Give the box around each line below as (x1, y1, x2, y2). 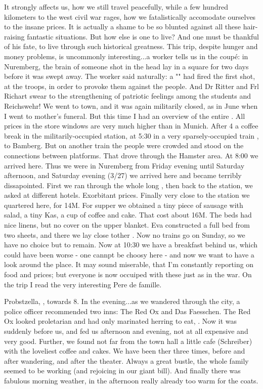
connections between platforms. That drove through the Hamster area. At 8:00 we (4, 150, 258, 160)
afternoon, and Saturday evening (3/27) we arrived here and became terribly (4, 170, 242, 181)
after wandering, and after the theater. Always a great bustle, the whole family (4, 355, 249, 366)
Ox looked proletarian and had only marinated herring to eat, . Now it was (4, 316, 237, 326)
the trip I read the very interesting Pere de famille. (4, 279, 162, 289)
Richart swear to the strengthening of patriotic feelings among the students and (4, 91, 251, 101)
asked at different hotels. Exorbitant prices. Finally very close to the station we (4, 190, 250, 200)
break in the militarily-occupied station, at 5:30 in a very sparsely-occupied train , (4, 130, 259, 141)
